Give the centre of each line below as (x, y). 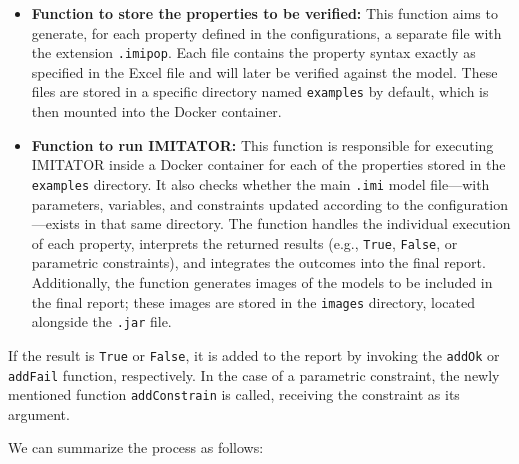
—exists (55, 223)
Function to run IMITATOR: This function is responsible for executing (262, 144)
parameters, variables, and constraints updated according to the (227, 203)
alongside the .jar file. (101, 321)
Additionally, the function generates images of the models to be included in (262, 281)
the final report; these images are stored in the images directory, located (253, 301)
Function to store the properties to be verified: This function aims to (264, 13)
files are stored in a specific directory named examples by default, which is (260, 91)
